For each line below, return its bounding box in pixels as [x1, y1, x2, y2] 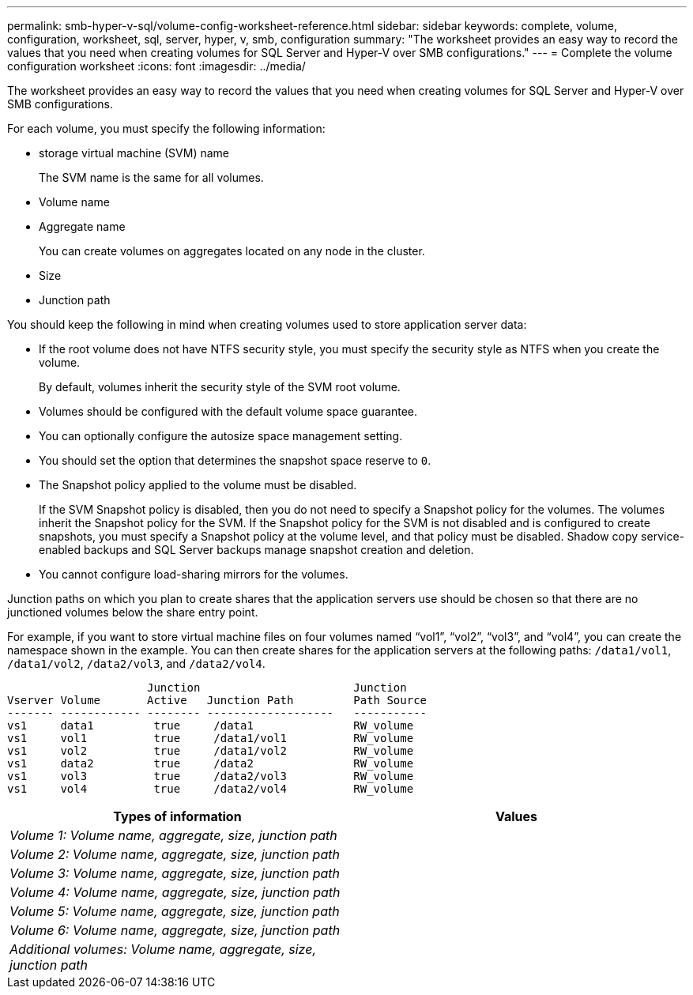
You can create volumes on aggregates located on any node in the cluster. [39, 244, 425, 258]
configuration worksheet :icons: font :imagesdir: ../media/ [7, 59, 306, 73]
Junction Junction [147, 681, 407, 694]
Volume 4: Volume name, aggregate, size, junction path [9, 884, 341, 900]
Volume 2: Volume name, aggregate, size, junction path [9, 846, 340, 862]
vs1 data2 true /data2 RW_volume [7, 757, 414, 770]
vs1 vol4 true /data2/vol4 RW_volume [7, 782, 414, 795]
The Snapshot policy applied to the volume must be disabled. [39, 478, 357, 492]
